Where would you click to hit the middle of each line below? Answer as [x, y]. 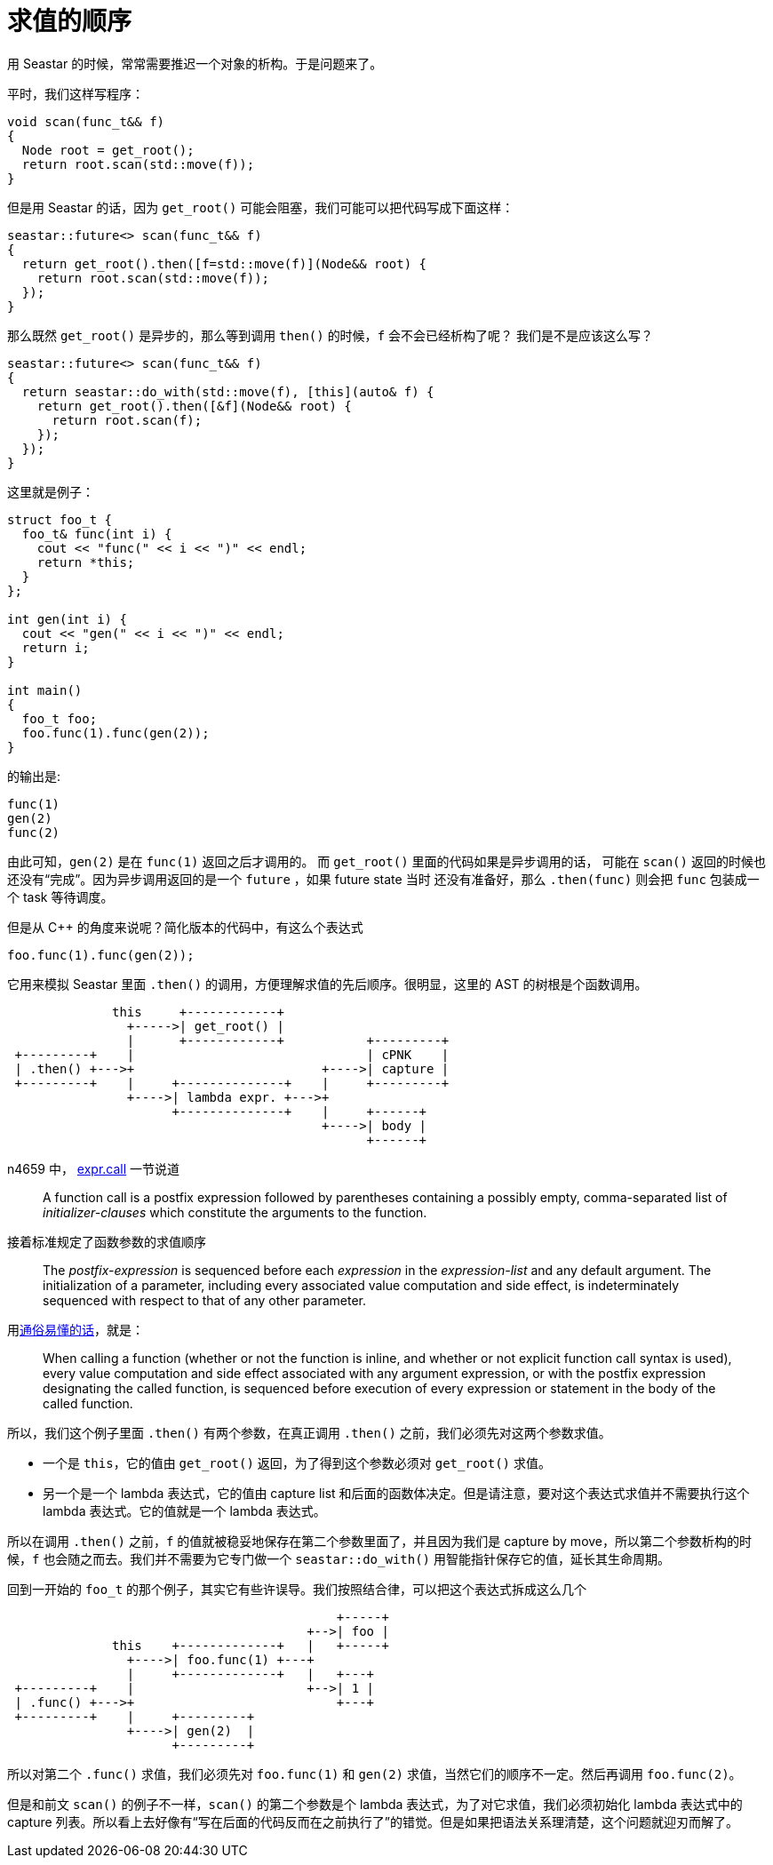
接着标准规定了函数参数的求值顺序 [107, 1241]
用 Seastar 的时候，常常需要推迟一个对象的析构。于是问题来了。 [195, 63]
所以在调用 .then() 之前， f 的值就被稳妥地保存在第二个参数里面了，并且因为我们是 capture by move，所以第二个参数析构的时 [380, 1541]
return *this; [86, 562]
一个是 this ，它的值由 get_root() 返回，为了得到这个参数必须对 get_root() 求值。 [297, 1463]
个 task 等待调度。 [60, 897]
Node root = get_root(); [108, 150]
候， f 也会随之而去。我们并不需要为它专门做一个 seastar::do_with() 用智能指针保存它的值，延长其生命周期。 [339, 1558]
